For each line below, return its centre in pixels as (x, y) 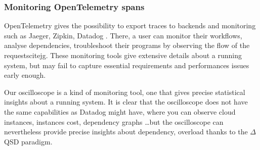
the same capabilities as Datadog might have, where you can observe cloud (120, 111)
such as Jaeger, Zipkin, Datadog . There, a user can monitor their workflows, (123, 35)
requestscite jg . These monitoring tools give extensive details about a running (123, 55)
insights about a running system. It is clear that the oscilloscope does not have (126, 102)
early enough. (25, 75)
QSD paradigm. (28, 141)
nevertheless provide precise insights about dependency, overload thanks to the (126, 132)
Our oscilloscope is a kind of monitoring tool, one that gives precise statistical (125, 92)
